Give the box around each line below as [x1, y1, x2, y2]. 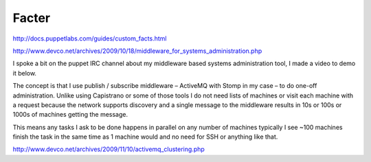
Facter [12, 10, 51, 25]
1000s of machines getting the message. [12, 111, 128, 119]
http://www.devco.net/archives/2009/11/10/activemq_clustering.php [12, 145, 205, 154]
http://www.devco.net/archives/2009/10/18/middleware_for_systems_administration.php [12, 47, 262, 55]
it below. [12, 69, 37, 77]
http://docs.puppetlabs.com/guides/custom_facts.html [12, 34, 167, 43]
